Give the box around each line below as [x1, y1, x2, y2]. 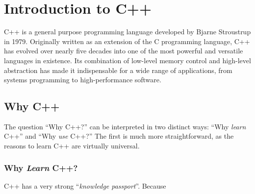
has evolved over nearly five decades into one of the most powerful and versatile [4, 46, 243, 56]
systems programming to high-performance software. [4, 74, 161, 85]
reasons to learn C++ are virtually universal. [4, 141, 140, 151]
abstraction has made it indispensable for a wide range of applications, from [4, 65, 232, 75]
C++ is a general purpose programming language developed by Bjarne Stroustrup [4, 26, 251, 37]
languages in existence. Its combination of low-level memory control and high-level [4, 55, 251, 65]
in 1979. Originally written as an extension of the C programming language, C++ [4, 36, 250, 46]
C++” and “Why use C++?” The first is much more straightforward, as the [4, 131, 234, 141]
